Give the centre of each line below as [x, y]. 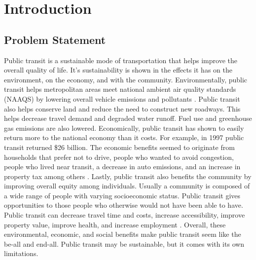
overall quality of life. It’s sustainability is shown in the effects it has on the [118, 70]
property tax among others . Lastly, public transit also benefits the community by [128, 176]
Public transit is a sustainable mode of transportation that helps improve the [121, 60]
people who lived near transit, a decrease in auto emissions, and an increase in [122, 167]
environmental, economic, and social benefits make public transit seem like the [123, 234]
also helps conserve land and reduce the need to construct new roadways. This [122, 108]
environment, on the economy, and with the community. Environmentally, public [126, 79]
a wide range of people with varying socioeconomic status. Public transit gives [122, 195]
